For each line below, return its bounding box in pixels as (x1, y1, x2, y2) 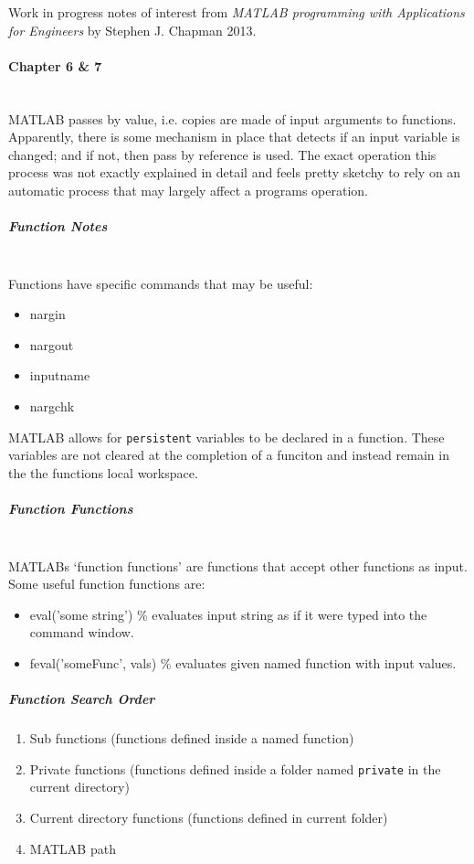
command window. (29, 623, 134, 642)
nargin (29, 304, 66, 324)
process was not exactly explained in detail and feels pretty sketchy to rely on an (8, 163, 461, 182)
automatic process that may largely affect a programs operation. (8, 180, 368, 199)
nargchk (29, 397, 75, 416)
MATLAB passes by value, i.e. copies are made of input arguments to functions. (8, 109, 457, 128)
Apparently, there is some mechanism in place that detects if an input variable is (8, 127, 460, 146)
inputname (29, 366, 90, 385)
